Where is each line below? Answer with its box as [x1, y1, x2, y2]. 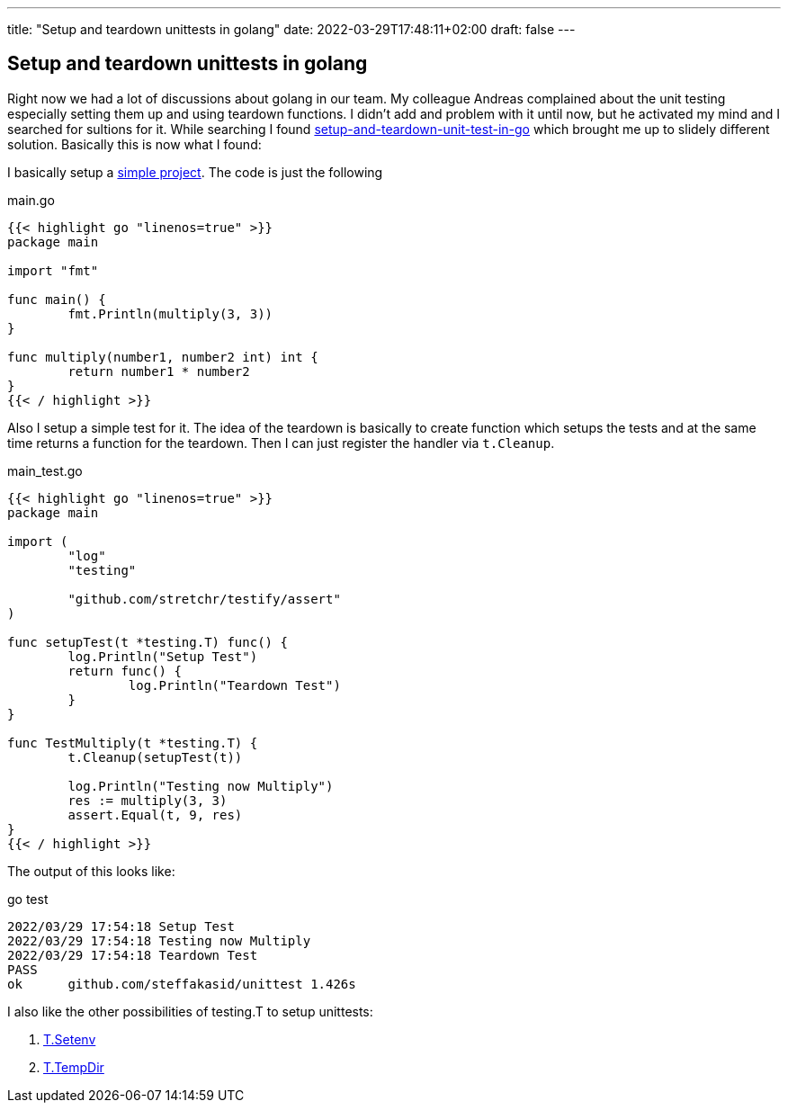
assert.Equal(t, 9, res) [67, 807, 243, 822]
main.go [7, 192, 55, 208]
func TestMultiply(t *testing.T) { [7, 735, 258, 750]
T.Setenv [43, 1031, 96, 1047]
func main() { [7, 291, 106, 307]
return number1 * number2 [67, 363, 250, 379]
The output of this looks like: [7, 863, 175, 879]
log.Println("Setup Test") [67, 649, 258, 664]
